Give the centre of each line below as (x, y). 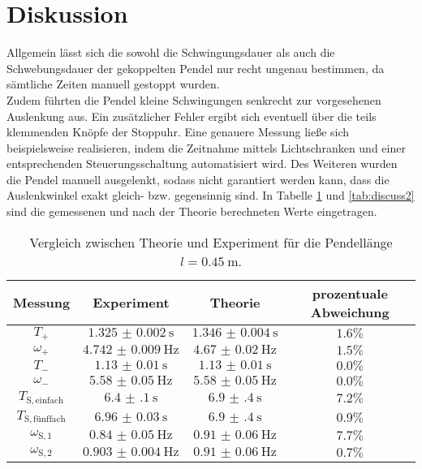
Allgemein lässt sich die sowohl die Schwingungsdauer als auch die (171, 52)
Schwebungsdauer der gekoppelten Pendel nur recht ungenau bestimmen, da (196, 68)
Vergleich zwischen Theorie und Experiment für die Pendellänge (211, 242)
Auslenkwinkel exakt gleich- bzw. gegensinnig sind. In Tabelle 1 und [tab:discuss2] (211, 195)
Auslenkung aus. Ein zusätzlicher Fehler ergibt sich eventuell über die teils (192, 116)
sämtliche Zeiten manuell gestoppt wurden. (113, 84)
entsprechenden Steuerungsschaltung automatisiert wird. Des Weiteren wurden (202, 164)
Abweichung (350, 312)
